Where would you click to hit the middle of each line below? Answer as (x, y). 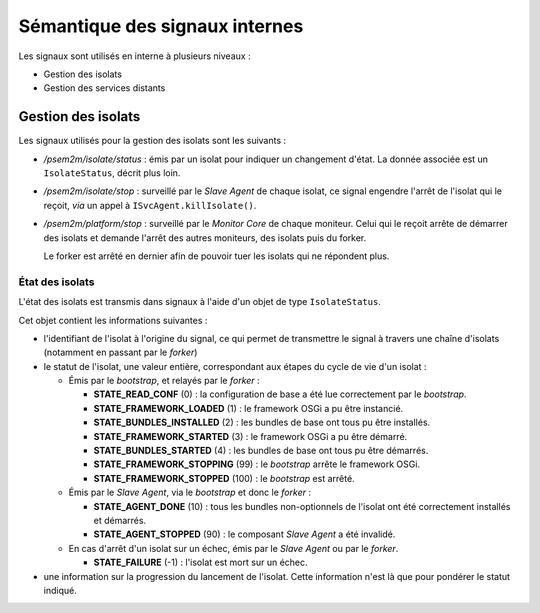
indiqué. (60, 590)
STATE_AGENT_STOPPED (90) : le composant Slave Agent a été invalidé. (244, 534)
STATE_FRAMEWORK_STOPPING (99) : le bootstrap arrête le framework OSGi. (256, 464)
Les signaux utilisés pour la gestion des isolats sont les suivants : (152, 141)
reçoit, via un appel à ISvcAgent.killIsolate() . (150, 205)
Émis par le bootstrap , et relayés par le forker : (164, 381)
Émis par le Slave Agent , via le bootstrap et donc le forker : (190, 492)
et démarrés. (120, 520)
